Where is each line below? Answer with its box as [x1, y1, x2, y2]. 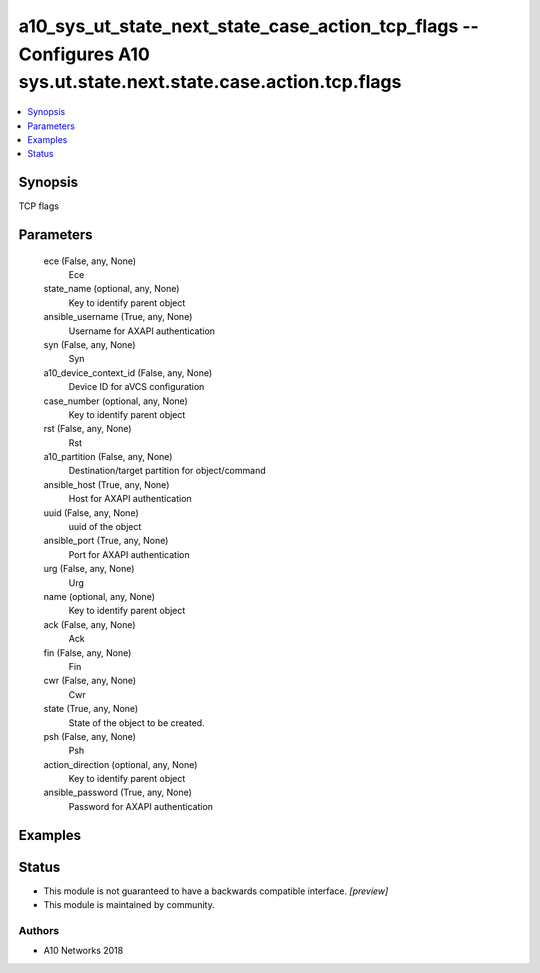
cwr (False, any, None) [43, 675, 137, 687]
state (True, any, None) [43, 703, 139, 715]
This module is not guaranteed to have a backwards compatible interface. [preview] [43, 885, 389, 897]
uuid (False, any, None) [43, 506, 139, 519]
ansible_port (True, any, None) [43, 535, 169, 547]
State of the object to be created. [68, 716, 205, 729]
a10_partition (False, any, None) [43, 451, 173, 463]
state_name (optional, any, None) [43, 283, 180, 295]
